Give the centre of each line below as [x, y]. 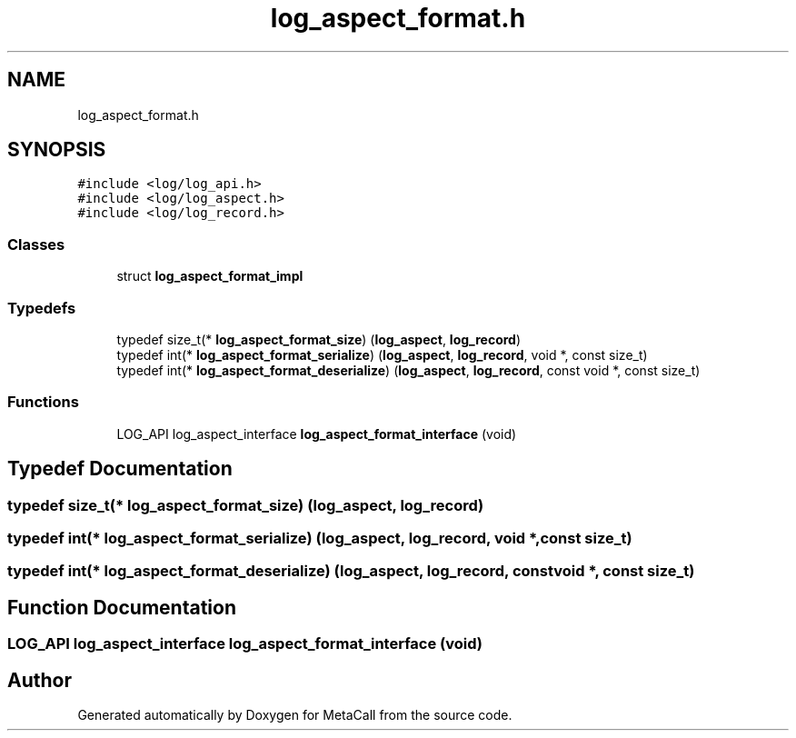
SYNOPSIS [57, 150]
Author [40, 680]
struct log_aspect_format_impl [210, 276]
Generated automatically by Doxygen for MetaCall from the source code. [295, 714]
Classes [36, 244]
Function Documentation [122, 607]
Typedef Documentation [120, 469]
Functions [43, 402]
